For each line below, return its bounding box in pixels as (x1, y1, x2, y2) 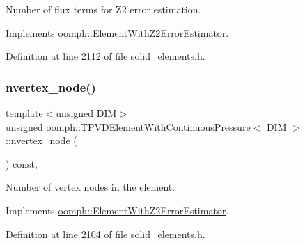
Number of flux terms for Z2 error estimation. (6, 2, 201, 16)
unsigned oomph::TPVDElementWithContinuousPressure (6, 119, 251, 134)
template (6, 106, 43, 120)
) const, (6, 156, 38, 171)
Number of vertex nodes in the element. (6, 180, 175, 194)
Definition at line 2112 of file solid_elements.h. (6, 49, 205, 63)
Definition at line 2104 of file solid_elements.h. (6, 226, 205, 241)
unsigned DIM (56, 106, 117, 120)
